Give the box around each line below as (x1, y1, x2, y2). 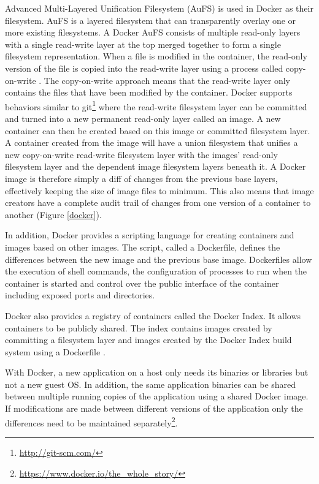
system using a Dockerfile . (5, 345, 106, 358)
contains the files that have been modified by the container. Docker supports (5, 86, 293, 99)
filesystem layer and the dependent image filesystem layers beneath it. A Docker (5, 160, 306, 173)
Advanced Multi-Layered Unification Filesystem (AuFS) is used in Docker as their (5, 2, 313, 14)
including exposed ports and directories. (5, 289, 155, 301)
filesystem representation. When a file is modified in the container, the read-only (5, 50, 307, 62)
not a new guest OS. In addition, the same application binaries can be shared (5, 377, 296, 390)
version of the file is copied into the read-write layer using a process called (5, 61, 283, 74)
